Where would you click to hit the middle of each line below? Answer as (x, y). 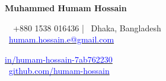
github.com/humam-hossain (59, 71)
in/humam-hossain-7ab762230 (59, 59)
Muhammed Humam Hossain (66, 8)
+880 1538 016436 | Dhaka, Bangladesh (87, 27)
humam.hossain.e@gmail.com (62, 39)
